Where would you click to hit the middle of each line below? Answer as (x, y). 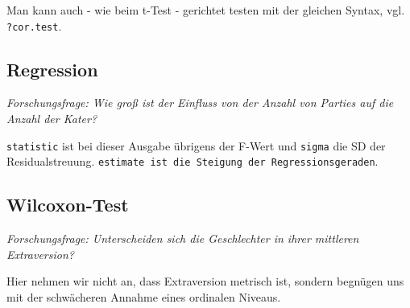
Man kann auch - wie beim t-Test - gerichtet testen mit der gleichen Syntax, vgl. (206, 10)
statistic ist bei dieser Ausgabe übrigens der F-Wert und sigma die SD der (196, 145)
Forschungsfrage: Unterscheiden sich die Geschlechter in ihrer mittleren (183, 238)
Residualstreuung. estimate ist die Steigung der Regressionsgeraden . (193, 161)
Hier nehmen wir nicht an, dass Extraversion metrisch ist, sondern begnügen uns (205, 281)
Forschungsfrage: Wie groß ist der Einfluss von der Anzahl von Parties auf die (200, 103)
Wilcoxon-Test (68, 205)
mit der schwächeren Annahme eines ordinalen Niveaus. (144, 296)
